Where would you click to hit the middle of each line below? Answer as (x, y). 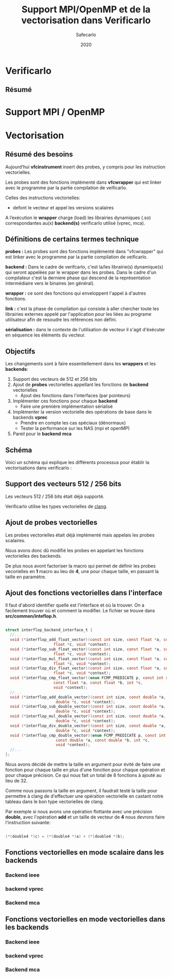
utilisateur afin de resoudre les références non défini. (61, 319)
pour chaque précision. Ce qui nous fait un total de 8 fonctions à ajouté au (83, 775)
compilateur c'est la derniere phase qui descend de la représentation (78, 278)
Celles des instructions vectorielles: (43, 198)
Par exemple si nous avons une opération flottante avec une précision (79, 812)
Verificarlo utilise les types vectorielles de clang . (56, 506)
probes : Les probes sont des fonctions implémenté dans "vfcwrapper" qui (84, 252)
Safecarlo (86, 34)
